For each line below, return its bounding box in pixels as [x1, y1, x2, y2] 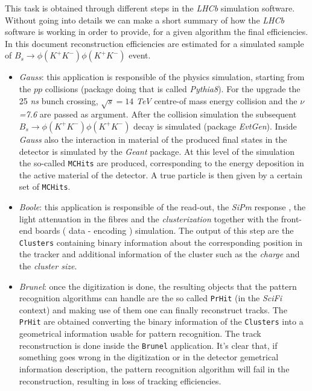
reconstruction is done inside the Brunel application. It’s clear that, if [19, 339, 278, 351]
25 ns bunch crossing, [19, 94, 98, 107]
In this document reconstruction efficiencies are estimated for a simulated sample [5, 37, 304, 49]
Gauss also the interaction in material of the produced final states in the [19, 133, 287, 145]
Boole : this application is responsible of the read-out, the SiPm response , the [19, 201, 306, 213]
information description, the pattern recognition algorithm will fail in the [19, 362, 290, 375]
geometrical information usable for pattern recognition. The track [19, 327, 261, 340]
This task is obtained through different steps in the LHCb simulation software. [5, 2, 295, 14]
